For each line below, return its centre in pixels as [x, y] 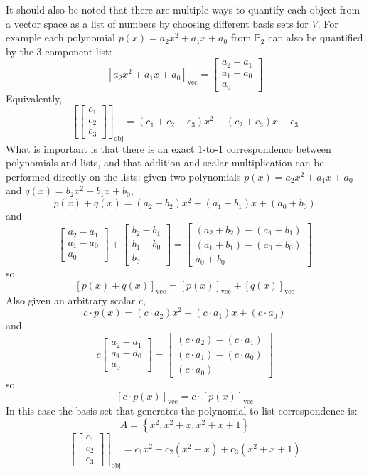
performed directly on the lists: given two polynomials [123, 176]
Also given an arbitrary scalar [71, 300]
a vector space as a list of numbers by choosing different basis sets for [157, 23]
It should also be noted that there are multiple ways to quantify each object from [183, 9]
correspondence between [279, 148]
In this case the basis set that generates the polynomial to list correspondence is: [182, 411]
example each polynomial [60, 37]
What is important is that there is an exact [100, 148]
